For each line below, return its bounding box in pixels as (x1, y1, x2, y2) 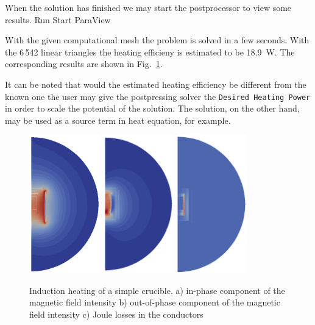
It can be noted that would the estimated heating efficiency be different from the (5, 77, 306, 90)
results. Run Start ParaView (5, 13, 111, 26)
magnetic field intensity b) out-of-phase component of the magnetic (29, 296, 280, 309)
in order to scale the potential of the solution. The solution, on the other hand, (5, 102, 300, 115)
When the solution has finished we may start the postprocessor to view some (5, 1, 292, 13)
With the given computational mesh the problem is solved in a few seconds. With (5, 34, 310, 46)
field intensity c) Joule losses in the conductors (29, 307, 204, 320)
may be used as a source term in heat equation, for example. (5, 113, 231, 126)
